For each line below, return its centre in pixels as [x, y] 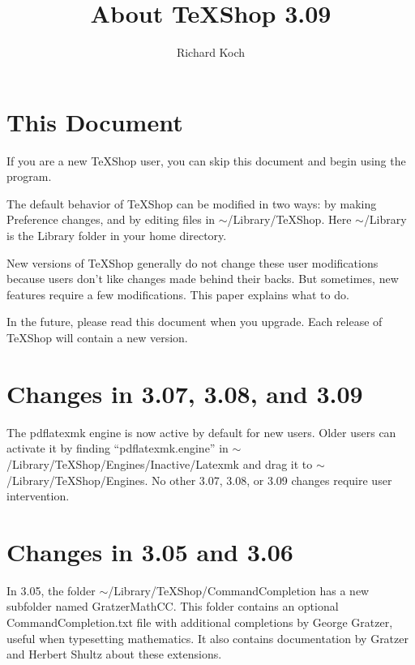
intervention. [38, 496]
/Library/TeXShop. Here [289, 219]
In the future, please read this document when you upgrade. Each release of [195, 322]
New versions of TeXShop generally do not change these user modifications [193, 262]
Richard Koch [211, 52]
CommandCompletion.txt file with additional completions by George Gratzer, [200, 622]
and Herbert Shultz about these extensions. [114, 654]
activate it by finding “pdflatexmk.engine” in [118, 448]
